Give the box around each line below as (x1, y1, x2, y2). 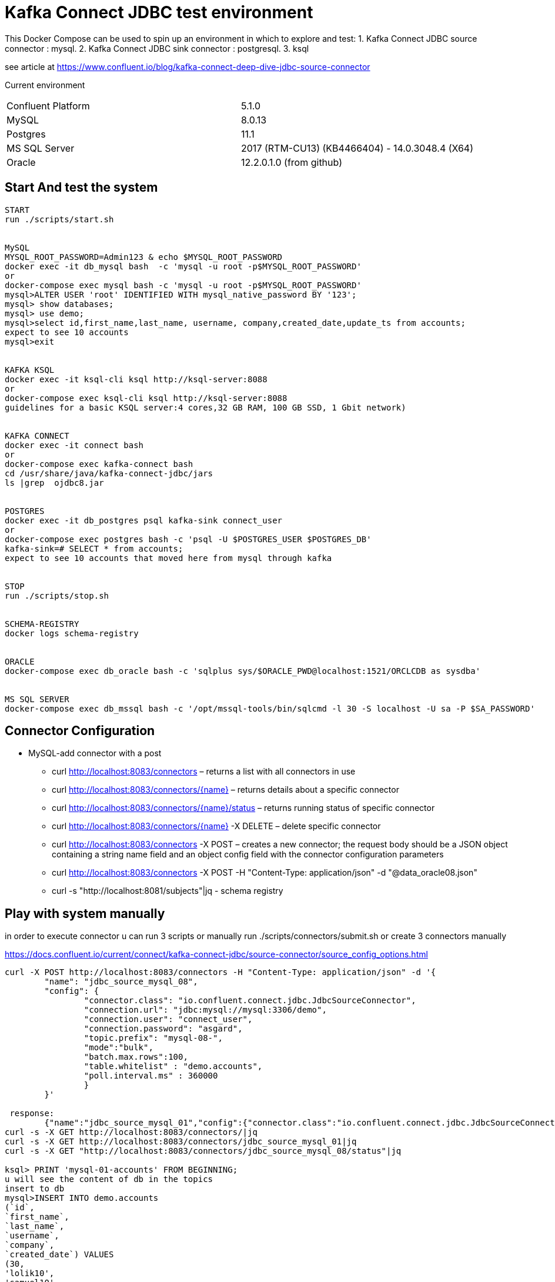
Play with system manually (5, 906, 165, 921)
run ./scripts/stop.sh (5, 590, 109, 600)
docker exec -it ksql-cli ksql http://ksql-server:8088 (5, 374, 268, 384)
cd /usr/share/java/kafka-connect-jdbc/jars (5, 468, 213, 478)
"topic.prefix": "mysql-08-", (83, 1033, 223, 1043)
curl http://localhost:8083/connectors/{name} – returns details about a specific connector (52, 784, 399, 795)
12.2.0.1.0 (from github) (241, 156, 342, 168)
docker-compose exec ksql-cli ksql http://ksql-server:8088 (5, 393, 287, 403)
